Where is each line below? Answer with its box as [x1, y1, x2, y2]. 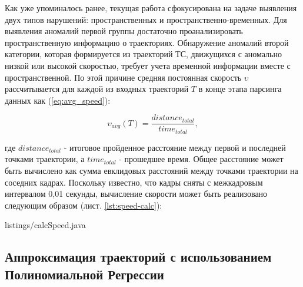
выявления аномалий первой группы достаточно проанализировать [5, 25, 243, 37]
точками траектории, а [5, 153, 85, 165]
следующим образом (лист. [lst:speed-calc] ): [5, 199, 162, 211]
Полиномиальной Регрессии [5, 265, 164, 283]
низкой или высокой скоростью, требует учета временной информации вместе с [5, 59, 291, 71]
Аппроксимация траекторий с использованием [5, 248, 272, 266]
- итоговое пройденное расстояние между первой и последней [64, 141, 286, 153]
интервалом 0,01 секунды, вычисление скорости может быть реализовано [5, 187, 268, 200]
